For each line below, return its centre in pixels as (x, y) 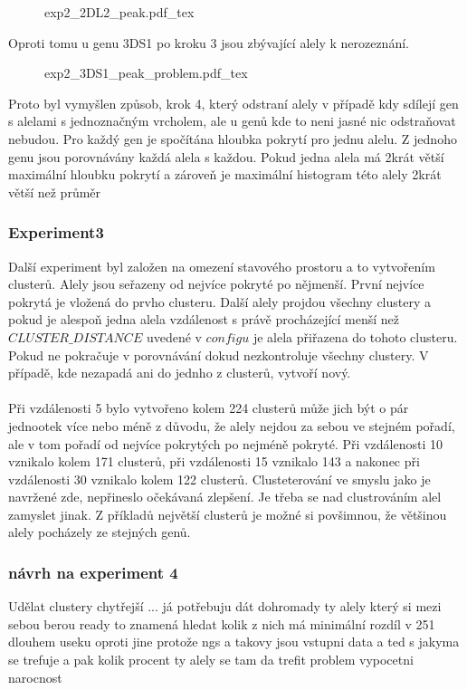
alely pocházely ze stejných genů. (100, 532)
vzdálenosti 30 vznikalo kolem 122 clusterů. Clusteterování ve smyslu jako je (219, 479)
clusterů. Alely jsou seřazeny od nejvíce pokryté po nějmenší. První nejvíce (216, 284)
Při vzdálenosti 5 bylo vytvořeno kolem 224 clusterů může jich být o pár (209, 408)
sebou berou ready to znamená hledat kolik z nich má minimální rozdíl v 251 (222, 623)
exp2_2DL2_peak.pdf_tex (119, 12)
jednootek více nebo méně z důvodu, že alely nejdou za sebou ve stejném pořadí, (232, 425)
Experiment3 (56, 232)
